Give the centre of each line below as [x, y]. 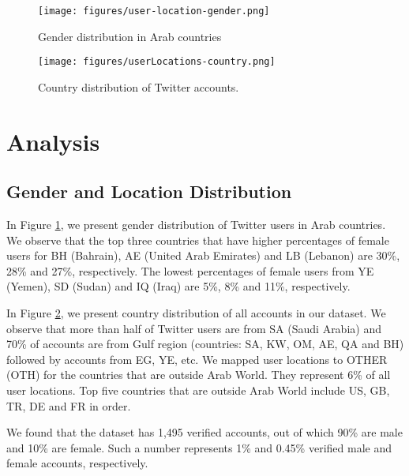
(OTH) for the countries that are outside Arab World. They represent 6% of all [199, 375]
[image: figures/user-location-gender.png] [154, 11]
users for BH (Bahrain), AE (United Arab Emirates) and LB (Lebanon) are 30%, [203, 255]
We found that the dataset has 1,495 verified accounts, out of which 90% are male [204, 432]
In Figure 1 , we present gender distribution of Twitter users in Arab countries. [196, 225]
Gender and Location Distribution [149, 191]
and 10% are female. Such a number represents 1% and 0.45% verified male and [199, 447]
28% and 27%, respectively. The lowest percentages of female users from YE [190, 270]
